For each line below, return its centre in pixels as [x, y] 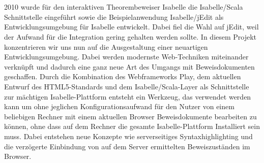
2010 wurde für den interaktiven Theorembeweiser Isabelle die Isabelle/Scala [124, 7]
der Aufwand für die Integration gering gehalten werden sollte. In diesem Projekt [130, 36]
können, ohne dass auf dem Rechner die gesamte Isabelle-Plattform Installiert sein [132, 126]
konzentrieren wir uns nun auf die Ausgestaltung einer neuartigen [106, 46]
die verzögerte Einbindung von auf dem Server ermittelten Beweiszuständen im [127, 146]
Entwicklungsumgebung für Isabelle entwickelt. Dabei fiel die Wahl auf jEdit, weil [131, 27]
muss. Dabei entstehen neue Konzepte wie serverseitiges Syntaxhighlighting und [128, 136]
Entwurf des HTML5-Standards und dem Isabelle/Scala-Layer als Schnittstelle [127, 86]
